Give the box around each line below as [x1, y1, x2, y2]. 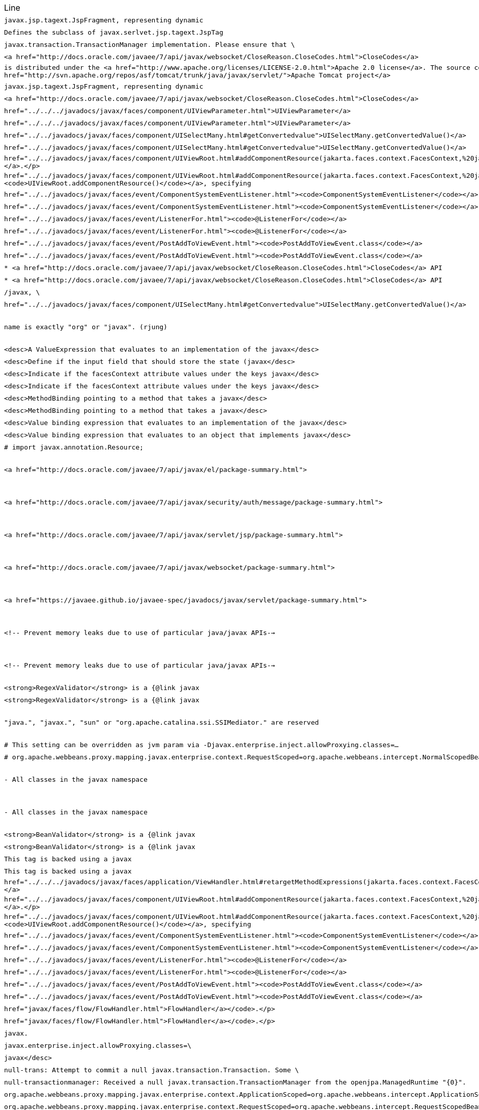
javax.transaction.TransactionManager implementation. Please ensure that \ [4, 40, 295, 48]
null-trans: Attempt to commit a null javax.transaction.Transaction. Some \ [4, 1066, 299, 1074]
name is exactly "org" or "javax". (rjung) [4, 323, 167, 331]
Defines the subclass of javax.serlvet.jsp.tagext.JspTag [4, 28, 223, 36]
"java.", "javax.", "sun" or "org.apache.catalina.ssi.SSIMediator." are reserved [4, 718, 319, 726]
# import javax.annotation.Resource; [4, 443, 144, 451]
